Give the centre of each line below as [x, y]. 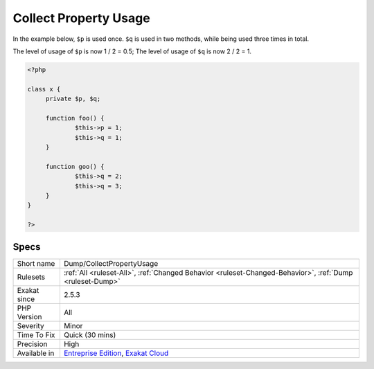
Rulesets [31, 277]
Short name [36, 263]
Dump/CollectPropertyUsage [111, 263]
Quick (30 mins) [90, 334]
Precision [32, 344]
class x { [44, 89]
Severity [30, 325]
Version [29, 316]
